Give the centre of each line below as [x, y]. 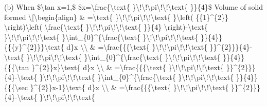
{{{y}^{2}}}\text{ [34, 47]
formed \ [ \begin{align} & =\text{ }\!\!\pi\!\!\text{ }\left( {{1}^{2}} [117, 17]
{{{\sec [16, 87]
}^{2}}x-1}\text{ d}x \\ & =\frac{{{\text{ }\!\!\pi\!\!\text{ [129, 87]
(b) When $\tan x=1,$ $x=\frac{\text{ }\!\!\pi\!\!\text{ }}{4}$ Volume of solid [133, 7]
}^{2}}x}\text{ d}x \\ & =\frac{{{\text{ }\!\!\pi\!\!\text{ [128, 67]
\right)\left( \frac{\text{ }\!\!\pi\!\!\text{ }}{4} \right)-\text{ [106, 27]
